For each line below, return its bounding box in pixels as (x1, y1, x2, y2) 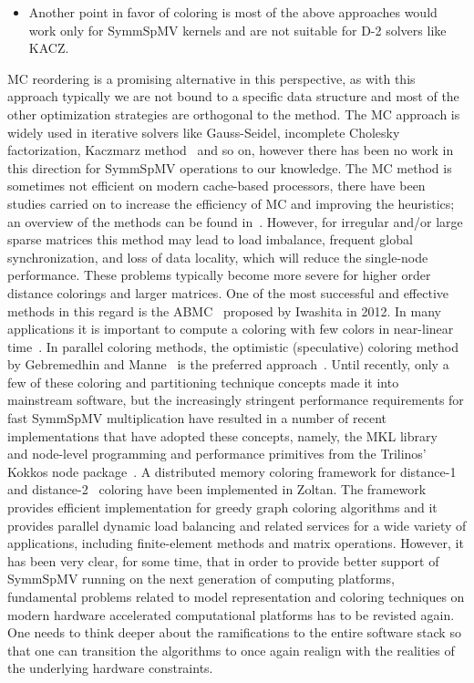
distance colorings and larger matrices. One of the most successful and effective (7, 283, 449, 302)
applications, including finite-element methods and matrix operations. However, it (7, 533, 464, 553)
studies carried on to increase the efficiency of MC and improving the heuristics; (7, 193, 455, 212)
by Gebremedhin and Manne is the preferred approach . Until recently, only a (7, 355, 449, 374)
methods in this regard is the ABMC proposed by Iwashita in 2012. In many (7, 301, 441, 320)
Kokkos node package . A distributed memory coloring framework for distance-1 (7, 461, 457, 481)
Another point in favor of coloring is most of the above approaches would (28, 3, 438, 21)
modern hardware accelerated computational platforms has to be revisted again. (7, 605, 455, 624)
